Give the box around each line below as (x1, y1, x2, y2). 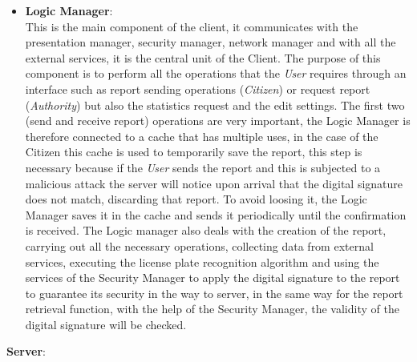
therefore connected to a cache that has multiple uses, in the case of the (25, 127, 379, 144)
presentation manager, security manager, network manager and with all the (25, 34, 396, 50)
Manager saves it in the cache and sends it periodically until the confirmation (25, 206, 407, 223)
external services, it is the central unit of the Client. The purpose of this (25, 49, 381, 66)
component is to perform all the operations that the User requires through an (25, 65, 407, 82)
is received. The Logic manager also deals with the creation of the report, (25, 222, 387, 239)
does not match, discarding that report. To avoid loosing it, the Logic (25, 191, 367, 207)
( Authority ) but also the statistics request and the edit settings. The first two (25, 96, 405, 113)
